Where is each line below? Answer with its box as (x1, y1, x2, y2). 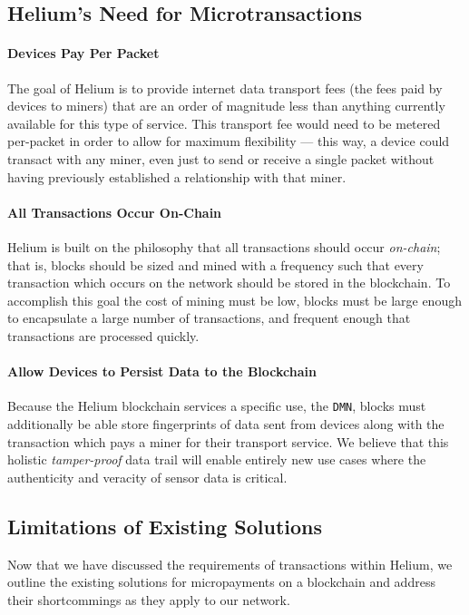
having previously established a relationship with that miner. (7, 167, 347, 186)
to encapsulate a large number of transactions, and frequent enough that (7, 308, 411, 327)
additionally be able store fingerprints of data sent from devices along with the (7, 414, 445, 433)
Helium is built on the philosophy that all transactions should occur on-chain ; (7, 237, 441, 256)
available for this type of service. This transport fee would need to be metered (7, 113, 441, 132)
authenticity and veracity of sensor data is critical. (7, 467, 288, 486)
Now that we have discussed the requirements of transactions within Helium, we (7, 554, 453, 573)
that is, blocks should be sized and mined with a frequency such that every (7, 255, 424, 274)
